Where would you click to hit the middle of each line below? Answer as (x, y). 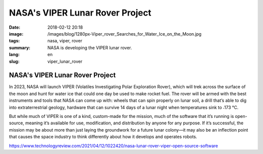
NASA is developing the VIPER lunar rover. (90, 48)
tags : (14, 41)
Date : (15, 27)
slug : (14, 61)
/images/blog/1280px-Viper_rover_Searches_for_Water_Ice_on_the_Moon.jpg (124, 34)
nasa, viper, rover (65, 41)
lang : (14, 55)
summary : (20, 48)
